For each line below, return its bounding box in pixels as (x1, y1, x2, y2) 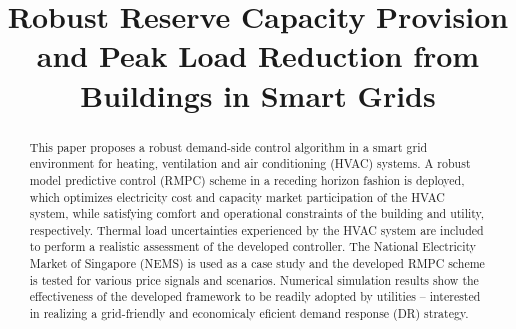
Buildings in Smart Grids (80, 74, 436, 115)
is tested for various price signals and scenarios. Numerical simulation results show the (29, 271, 479, 288)
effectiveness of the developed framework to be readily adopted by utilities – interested (29, 288, 481, 305)
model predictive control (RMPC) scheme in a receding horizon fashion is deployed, (29, 171, 465, 188)
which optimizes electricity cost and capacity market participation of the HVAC (29, 188, 445, 205)
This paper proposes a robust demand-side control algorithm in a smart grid (29, 138, 428, 155)
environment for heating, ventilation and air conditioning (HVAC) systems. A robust (29, 155, 471, 172)
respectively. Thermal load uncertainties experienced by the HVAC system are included (29, 221, 484, 238)
